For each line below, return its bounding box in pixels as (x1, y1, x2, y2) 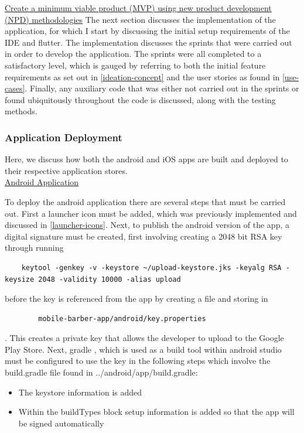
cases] (5, 82, 25, 94)
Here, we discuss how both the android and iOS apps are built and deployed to (5, 153, 288, 165)
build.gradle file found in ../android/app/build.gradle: (5, 366, 198, 379)
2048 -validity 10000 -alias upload (38, 275, 181, 284)
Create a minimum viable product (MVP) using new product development (5, 2, 272, 13)
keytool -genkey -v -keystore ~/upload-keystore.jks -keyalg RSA (21, 263, 282, 272)
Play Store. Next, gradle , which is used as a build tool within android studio (5, 343, 282, 355)
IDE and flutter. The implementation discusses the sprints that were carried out (5, 36, 292, 48)
